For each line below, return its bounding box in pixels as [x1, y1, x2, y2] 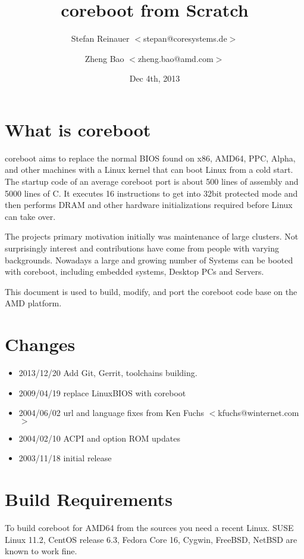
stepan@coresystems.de [143, 32, 227, 45]
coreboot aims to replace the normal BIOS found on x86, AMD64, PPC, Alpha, [5, 151, 296, 164]
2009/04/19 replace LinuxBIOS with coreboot [18, 386, 186, 399]
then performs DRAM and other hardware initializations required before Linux [5, 198, 293, 211]
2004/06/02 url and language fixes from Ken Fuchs [18, 406, 204, 419]
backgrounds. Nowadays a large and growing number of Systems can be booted [5, 253, 293, 266]
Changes [5, 332, 76, 356]
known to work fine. [5, 545, 77, 557]
